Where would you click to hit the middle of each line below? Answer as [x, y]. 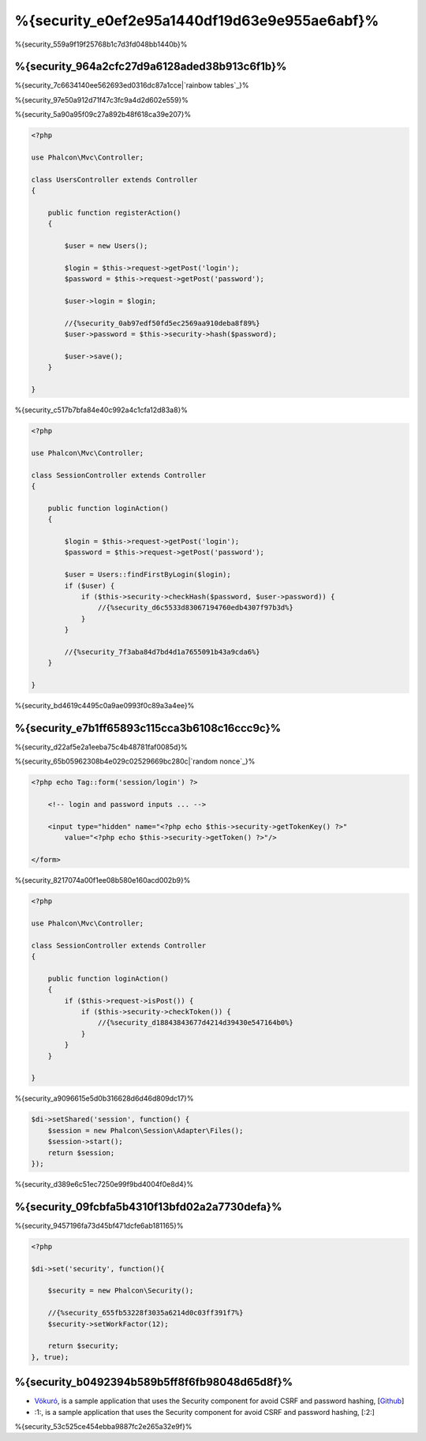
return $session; [81, 1152]
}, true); [50, 1357]
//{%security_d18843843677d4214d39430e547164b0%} [195, 1023]
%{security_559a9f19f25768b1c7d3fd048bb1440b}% [101, 44]
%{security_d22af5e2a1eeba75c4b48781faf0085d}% [101, 747]
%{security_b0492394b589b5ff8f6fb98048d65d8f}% [154, 1382]
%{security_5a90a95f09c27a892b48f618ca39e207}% [103, 114]
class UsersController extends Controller [114, 179]
